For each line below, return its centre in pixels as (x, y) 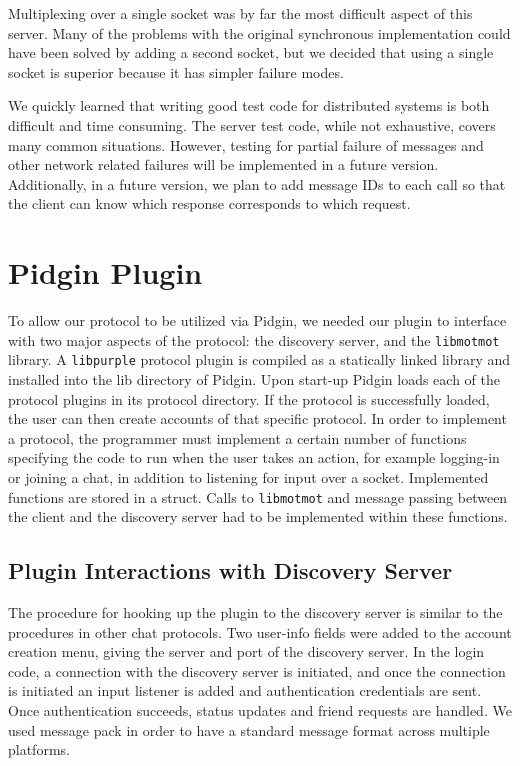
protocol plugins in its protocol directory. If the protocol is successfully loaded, (249, 398)
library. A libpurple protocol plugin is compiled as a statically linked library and (259, 359)
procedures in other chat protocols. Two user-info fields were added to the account (260, 631)
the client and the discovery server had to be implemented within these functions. (258, 516)
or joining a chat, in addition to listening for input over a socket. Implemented (248, 476)
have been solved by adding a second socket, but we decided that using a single (251, 52)
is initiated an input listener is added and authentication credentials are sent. (245, 690)
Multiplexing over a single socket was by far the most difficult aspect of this (240, 13)
